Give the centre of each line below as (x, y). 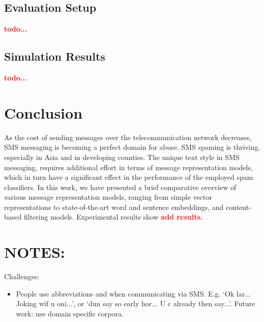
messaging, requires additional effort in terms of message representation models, (128, 167)
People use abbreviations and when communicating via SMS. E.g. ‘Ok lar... (133, 293)
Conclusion (43, 112)
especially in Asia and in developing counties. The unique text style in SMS (122, 157)
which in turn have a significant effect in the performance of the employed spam (129, 177)
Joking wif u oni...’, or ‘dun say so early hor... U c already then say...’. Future (136, 303)
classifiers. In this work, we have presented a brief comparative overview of (120, 187)
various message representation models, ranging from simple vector (108, 197)
